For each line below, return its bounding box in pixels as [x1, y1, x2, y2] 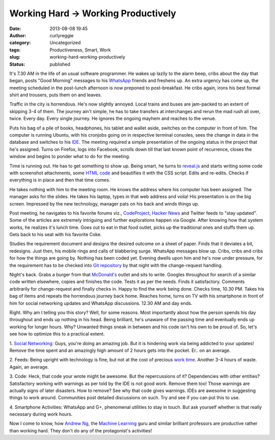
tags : [9, 46, 21, 53]
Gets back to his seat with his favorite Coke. [9, 231, 102, 238]
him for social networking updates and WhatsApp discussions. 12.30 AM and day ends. [9, 300, 193, 306]
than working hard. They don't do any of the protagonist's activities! [9, 427, 152, 433]
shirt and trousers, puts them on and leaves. [9, 92, 102, 98]
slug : [9, 54, 20, 60]
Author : [9, 32, 26, 38]
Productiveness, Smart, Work [49, 46, 111, 53]
